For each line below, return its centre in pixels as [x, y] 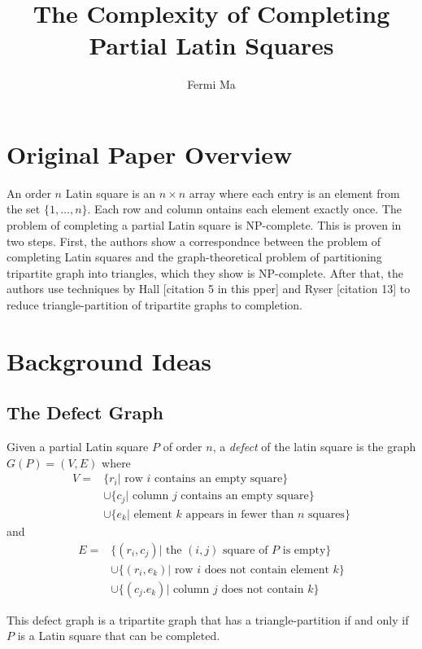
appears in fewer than [240, 514]
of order [183, 447]
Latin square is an [111, 193]
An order [29, 193]
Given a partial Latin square [78, 447]
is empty [304, 550]
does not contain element [267, 570]
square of [246, 550]
